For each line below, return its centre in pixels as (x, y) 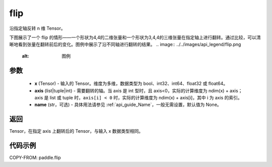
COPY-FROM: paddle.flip (35, 158)
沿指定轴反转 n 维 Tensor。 (37, 28)
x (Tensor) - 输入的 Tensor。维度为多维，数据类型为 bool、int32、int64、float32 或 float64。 (131, 84)
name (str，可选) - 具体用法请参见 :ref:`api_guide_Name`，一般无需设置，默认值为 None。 (128, 105)
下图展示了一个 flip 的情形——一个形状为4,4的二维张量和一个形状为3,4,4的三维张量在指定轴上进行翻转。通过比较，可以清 (135, 37)
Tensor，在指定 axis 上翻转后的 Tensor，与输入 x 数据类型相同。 (76, 131)
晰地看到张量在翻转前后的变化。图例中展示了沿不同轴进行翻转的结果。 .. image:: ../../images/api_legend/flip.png (125, 44)
